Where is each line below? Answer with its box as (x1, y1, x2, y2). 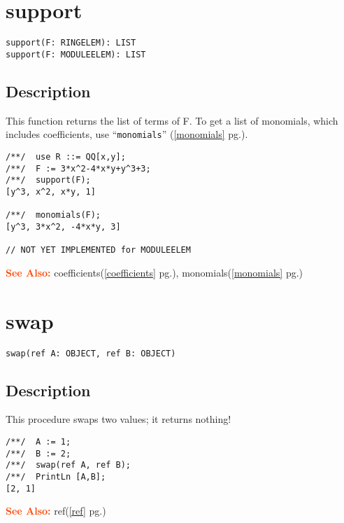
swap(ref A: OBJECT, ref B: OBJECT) (6, 348, 176, 358)
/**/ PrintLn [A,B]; (6, 471, 106, 482)
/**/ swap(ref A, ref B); (6, 460, 131, 470)
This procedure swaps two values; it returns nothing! (6, 412, 231, 426)
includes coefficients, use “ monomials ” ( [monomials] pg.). (6, 127, 248, 141)
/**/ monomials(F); (6, 210, 101, 221)
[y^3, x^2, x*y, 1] (6, 186, 96, 197)
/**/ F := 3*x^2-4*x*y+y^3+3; (6, 163, 151, 174)
